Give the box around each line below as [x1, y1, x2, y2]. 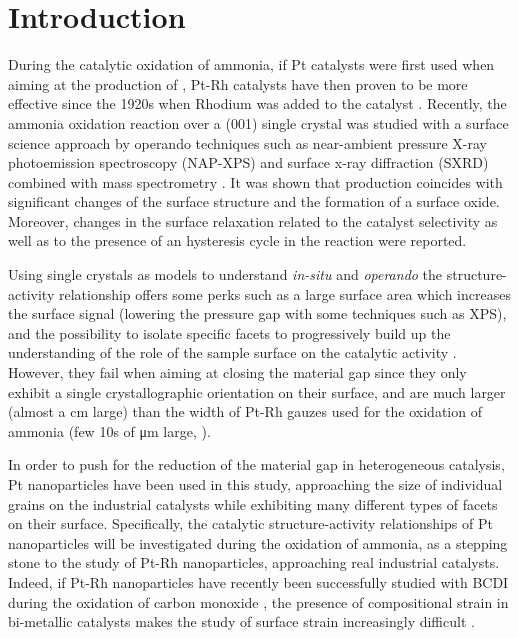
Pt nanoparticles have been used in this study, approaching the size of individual [8, 474, 503, 494]
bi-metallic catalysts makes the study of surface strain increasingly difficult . [8, 611, 475, 632]
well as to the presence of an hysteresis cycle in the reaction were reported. [8, 230, 467, 251]
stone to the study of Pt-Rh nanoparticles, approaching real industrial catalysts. [8, 552, 500, 573]
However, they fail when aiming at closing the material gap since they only [8, 362, 467, 383]
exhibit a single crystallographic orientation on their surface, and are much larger [8, 381, 506, 402]
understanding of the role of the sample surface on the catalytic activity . [8, 342, 457, 363]
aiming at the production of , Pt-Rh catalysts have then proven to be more [8, 73, 468, 94]
